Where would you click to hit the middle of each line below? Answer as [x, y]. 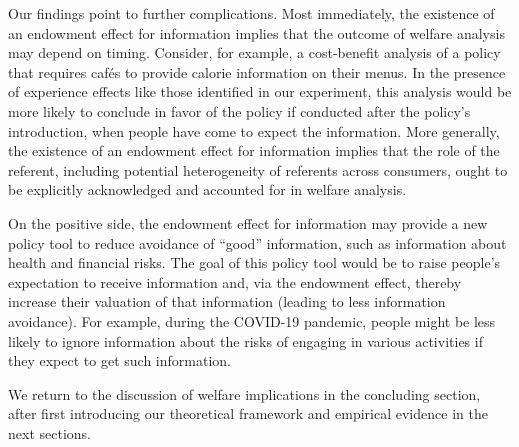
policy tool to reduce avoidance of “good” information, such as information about [257, 242]
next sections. [49, 432]
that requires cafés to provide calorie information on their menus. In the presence [257, 71]
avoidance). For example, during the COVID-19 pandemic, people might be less [252, 320]
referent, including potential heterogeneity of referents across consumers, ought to [258, 169]
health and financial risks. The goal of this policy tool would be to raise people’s [254, 262]
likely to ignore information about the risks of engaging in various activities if [245, 340]
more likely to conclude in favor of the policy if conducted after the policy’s [239, 110]
